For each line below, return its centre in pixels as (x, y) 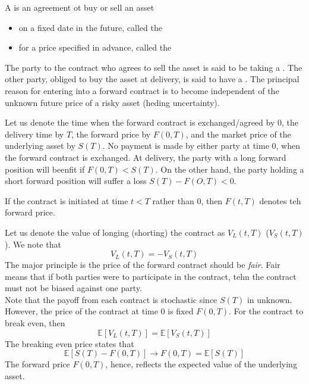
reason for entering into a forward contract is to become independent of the (142, 90)
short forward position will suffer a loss (76, 181)
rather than (173, 200)
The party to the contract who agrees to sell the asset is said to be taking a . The (154, 67)
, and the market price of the (238, 134)
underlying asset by (40, 146)
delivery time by (34, 134)
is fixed (181, 311)
